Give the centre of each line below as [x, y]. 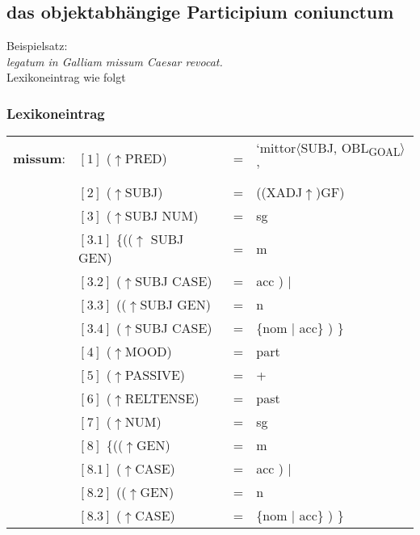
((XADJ [279, 192]
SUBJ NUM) [162, 216]
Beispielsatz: [37, 46]
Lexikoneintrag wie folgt [66, 77]
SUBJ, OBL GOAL [351, 149]
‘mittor [276, 148]
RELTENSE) [162, 398]
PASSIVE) [155, 375]
